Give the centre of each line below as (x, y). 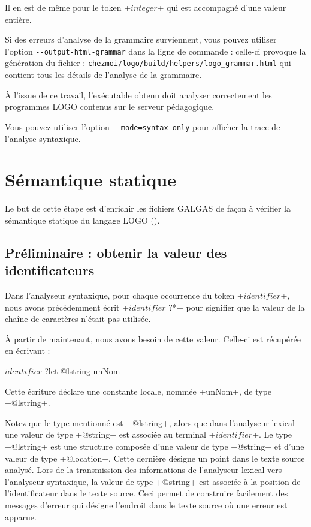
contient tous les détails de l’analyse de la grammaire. (103, 75)
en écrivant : (28, 350)
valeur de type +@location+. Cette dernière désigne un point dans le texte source (155, 458)
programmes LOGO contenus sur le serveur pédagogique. (110, 106)
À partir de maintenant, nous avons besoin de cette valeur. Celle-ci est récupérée (153, 338)
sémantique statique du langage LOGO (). (82, 220)
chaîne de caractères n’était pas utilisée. (78, 319)
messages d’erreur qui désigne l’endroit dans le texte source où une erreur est (146, 505)
